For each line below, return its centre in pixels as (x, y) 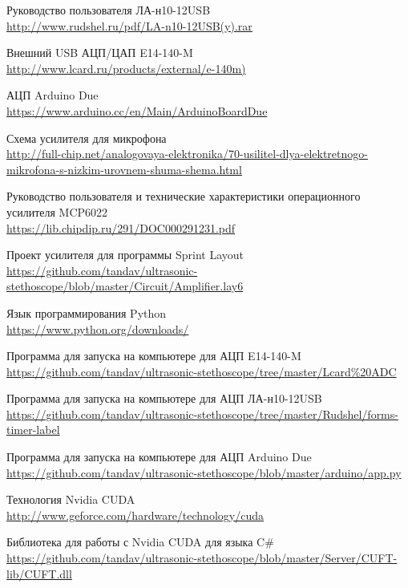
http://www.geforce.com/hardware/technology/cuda (135, 515)
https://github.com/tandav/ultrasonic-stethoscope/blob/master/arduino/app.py (204, 472)
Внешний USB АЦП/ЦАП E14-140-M (100, 53)
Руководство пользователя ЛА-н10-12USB (109, 10)
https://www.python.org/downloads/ (98, 328)
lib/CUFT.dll (39, 573)
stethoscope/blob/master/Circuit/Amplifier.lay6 (125, 286)
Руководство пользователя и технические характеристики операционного (184, 196)
